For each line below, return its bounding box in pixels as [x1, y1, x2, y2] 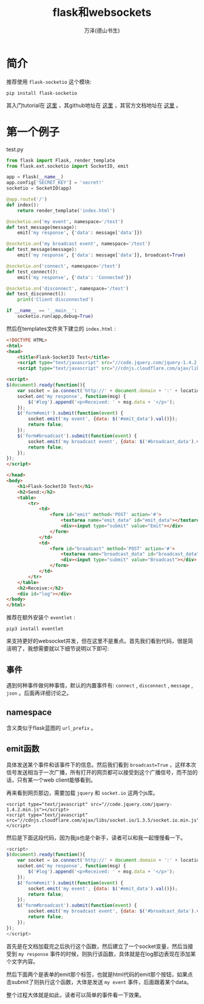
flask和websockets [52, 5, 152, 19]
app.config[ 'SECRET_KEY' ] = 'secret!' [6, 180, 104, 186]
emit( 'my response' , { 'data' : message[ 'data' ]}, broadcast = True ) [17, 252, 186, 258]
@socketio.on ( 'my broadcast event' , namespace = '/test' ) [6, 241, 151, 247]
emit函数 [6, 744, 40, 754]
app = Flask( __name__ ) [6, 174, 64, 180]
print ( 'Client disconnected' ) [17, 297, 94, 303]
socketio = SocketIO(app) [6, 185, 72, 191]
